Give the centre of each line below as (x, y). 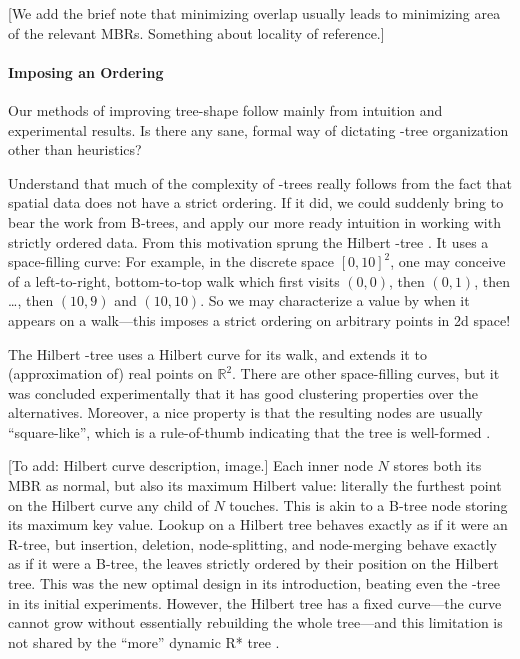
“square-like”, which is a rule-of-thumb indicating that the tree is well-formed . (249, 431)
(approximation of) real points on (110, 373)
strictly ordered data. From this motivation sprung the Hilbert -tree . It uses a (248, 241)
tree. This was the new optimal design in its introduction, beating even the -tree (254, 583)
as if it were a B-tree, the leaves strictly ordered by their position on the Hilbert (253, 563)
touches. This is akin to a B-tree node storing (368, 504)
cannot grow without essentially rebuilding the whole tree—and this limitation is (255, 622)
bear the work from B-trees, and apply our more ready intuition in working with (254, 221)
